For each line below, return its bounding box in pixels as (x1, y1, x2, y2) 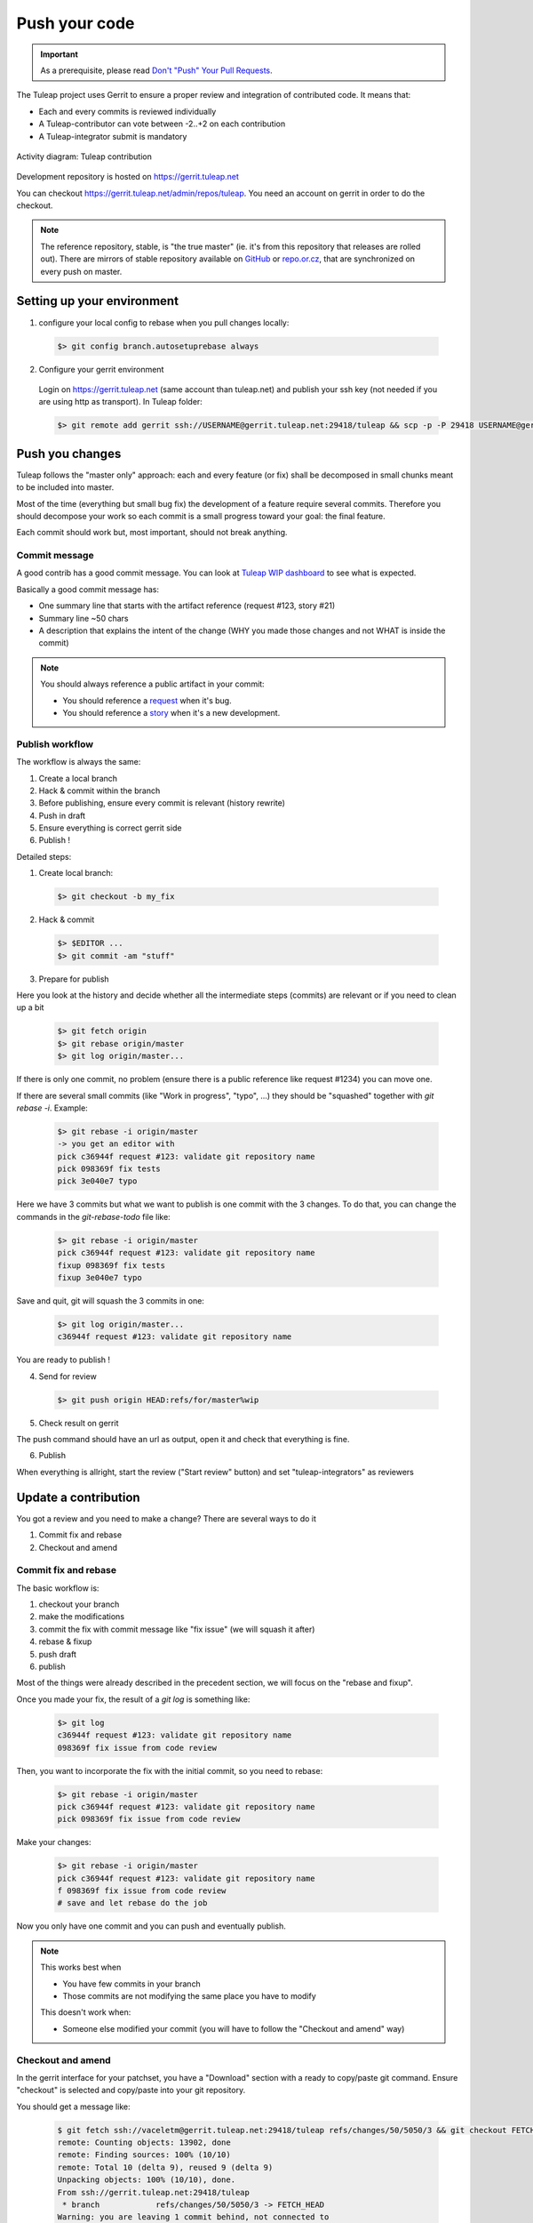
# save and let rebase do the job (57, 1898, 208, 1908)
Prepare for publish (38, 974, 110, 984)
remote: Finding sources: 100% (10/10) (57, 2150, 231, 2160)
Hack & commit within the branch (38, 785, 161, 796)
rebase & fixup (38, 1636, 92, 1647)
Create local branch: (38, 868, 114, 879)
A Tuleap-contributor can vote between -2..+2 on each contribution (38, 118, 286, 129)
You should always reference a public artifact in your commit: (40, 678, 266, 689)
